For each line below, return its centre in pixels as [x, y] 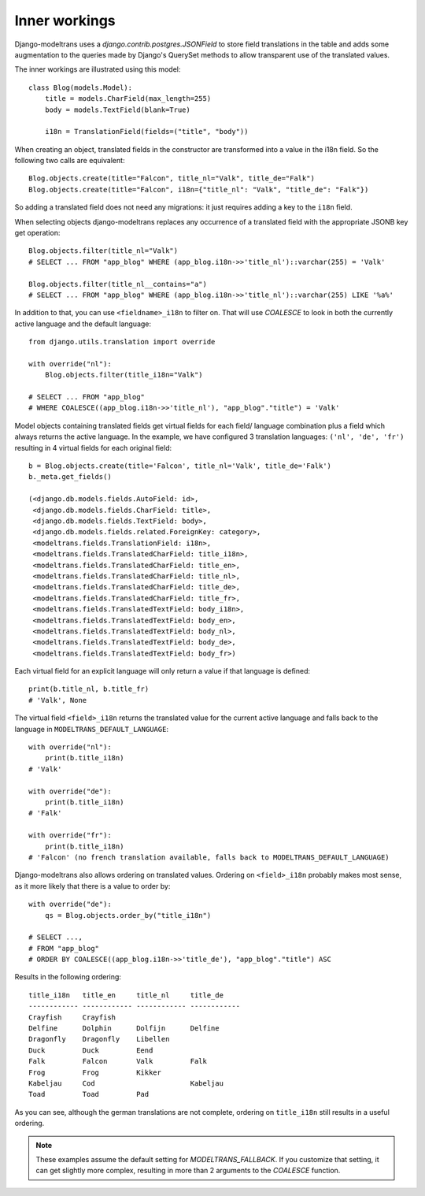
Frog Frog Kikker [95, 1072]
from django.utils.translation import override [122, 342]
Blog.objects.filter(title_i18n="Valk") [124, 375]
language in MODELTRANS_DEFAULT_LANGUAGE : [92, 729]
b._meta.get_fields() [70, 477]
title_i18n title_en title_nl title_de [126, 995]
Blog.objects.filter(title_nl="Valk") [103, 251]
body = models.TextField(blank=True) [117, 110]
